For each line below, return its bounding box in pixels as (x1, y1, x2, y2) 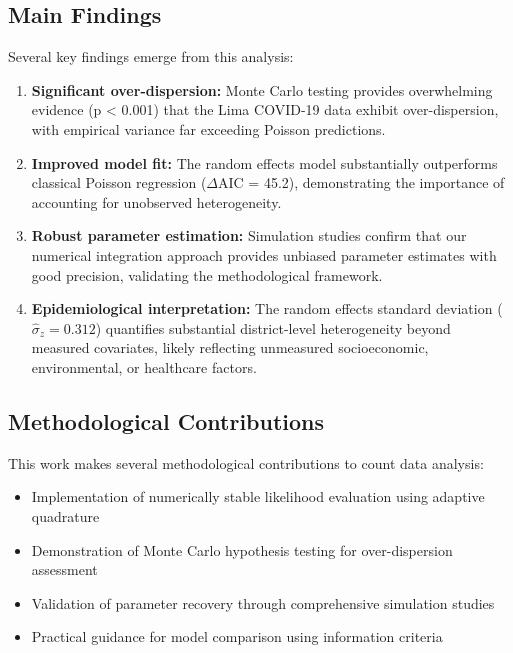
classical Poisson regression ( (31, 172, 207, 193)
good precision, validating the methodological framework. (31, 264, 383, 285)
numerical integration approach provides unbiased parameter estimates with (31, 244, 497, 265)
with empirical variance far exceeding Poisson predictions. (31, 118, 386, 139)
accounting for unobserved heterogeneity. (31, 191, 282, 212)
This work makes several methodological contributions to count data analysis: (8, 452, 484, 473)
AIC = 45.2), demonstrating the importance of (218, 172, 505, 193)
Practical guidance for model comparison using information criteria (31, 626, 443, 647)
